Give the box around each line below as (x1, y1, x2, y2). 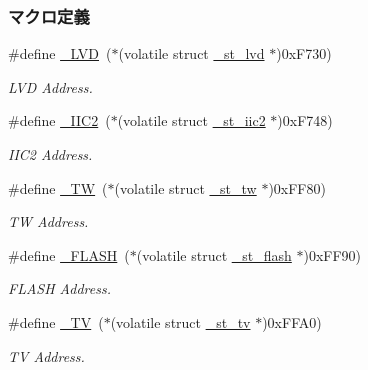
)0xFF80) (268, 177, 326, 198)
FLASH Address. (8, 278, 111, 299)
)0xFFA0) (262, 311, 322, 332)
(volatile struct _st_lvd (118, 43, 265, 64)
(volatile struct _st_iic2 (117, 110, 266, 131)
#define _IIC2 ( (8, 110, 111, 131)
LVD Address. (8, 76, 93, 97)
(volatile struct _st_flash (136, 244, 292, 265)
